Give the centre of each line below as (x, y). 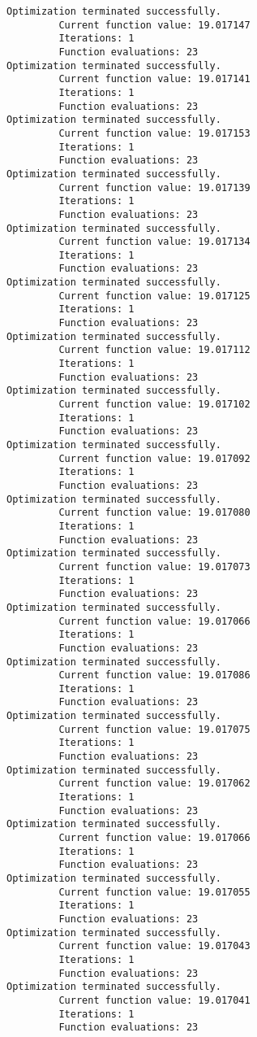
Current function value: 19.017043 (154, 946)
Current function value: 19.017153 (154, 133)
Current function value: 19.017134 (154, 242)
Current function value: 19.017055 (154, 892)
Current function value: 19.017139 (154, 187)
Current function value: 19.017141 (154, 79)
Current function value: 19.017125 (154, 296)
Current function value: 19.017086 (154, 675)
